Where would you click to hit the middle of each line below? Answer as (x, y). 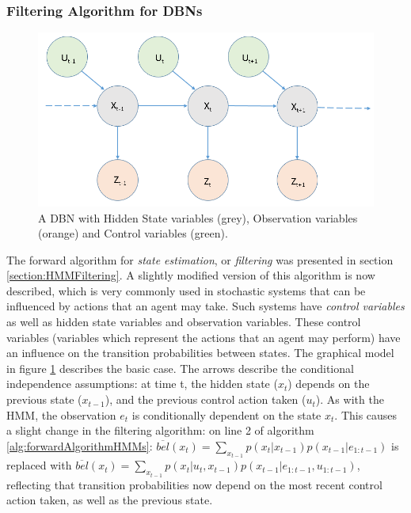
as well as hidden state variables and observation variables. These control (184, 322)
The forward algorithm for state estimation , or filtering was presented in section (200, 259)
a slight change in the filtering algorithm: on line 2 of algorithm (160, 430)
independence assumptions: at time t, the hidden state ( (142, 384)
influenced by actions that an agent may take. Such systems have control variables (205, 306)
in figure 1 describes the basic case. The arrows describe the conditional (180, 368)
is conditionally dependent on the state (226, 414)
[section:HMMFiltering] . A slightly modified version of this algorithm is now (191, 275)
